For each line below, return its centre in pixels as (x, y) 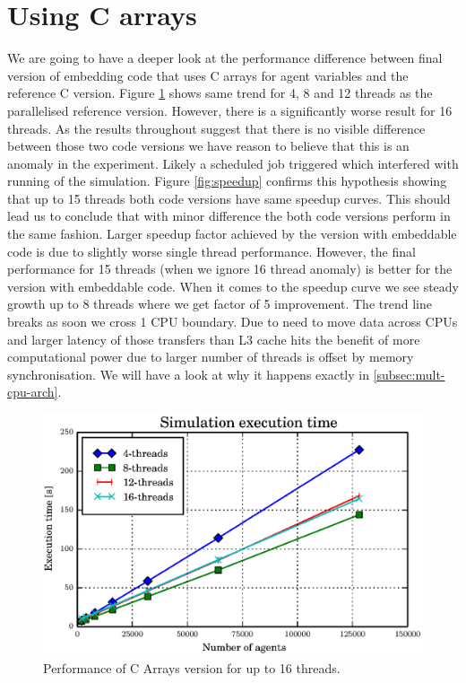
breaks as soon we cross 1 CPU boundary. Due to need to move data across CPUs (233, 322)
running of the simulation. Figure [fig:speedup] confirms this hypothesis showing (227, 181)
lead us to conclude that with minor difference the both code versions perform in (229, 216)
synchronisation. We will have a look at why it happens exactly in (188, 374)
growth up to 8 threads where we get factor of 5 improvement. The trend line (220, 304)
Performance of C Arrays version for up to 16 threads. (192, 667)
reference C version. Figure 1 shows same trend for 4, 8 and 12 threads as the (220, 93)
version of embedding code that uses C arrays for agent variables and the (208, 75)
